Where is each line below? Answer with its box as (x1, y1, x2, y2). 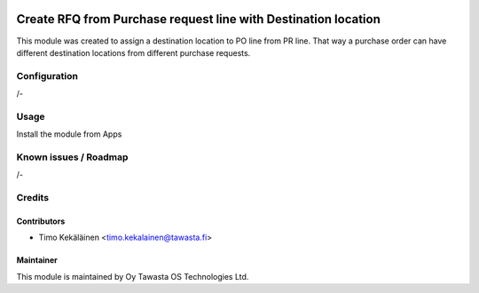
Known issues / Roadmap (16, 151, 129, 163)
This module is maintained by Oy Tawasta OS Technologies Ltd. (16, 271, 249, 281)
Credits (16, 192, 49, 204)
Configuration (16, 69, 79, 82)
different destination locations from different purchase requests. (16, 47, 251, 58)
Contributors (16, 216, 66, 226)
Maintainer (16, 255, 58, 265)
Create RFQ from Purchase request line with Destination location (16, 12, 381, 27)
